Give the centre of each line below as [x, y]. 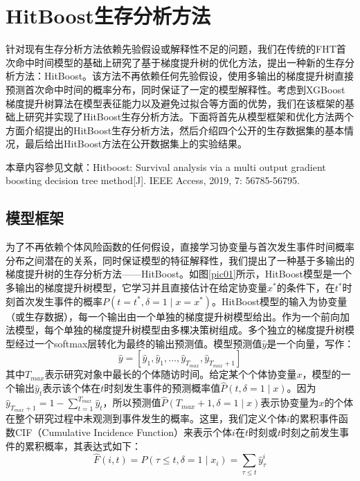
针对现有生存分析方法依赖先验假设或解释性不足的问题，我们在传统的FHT [171, 49]
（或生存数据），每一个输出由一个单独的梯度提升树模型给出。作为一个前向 [173, 316]
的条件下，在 [306, 288]
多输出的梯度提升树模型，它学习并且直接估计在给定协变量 [136, 288]
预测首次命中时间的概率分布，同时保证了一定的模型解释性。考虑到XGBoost [175, 89]
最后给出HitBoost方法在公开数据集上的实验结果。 [136, 144]
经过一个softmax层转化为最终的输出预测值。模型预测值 [138, 343]
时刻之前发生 [310, 432]
